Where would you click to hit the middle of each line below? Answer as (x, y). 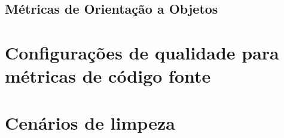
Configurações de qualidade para (142, 52)
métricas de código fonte (108, 76)
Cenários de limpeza (90, 122)
